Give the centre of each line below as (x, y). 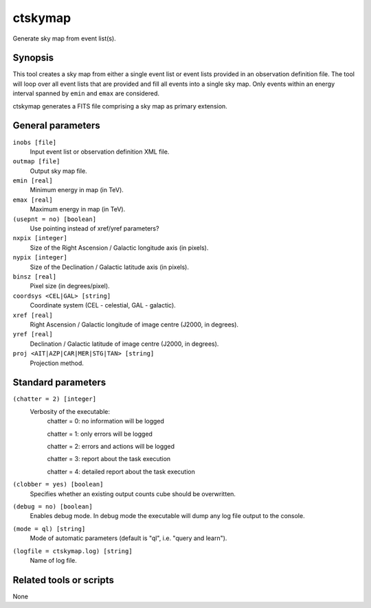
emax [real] (33, 200)
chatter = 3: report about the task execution (109, 459)
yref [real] (33, 334)
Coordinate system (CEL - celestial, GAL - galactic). (103, 305)
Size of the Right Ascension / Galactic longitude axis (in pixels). (119, 248)
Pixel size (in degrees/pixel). (70, 286)
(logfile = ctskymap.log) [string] (73, 551)
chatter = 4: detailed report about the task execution (121, 471)
